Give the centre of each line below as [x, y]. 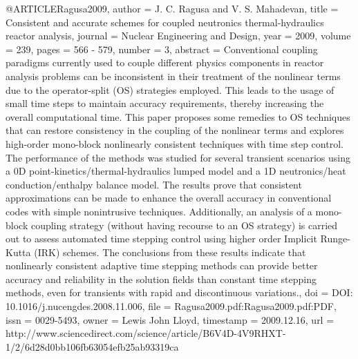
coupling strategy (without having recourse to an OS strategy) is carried [184, 225]
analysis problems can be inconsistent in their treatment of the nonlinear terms [173, 76]
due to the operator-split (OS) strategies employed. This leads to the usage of [170, 89]
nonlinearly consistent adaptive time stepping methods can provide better [162, 265]
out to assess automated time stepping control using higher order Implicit [161, 239]
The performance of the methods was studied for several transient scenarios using [178, 157]
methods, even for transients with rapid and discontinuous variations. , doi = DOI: [179, 292]
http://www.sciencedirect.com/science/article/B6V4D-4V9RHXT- [146, 333]
